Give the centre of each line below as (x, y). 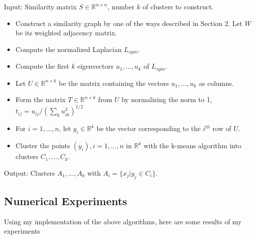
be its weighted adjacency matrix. (66, 33)
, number (121, 6)
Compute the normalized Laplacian (69, 49)
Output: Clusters (29, 173)
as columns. (216, 83)
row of (222, 128)
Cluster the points (43, 146)
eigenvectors (96, 66)
